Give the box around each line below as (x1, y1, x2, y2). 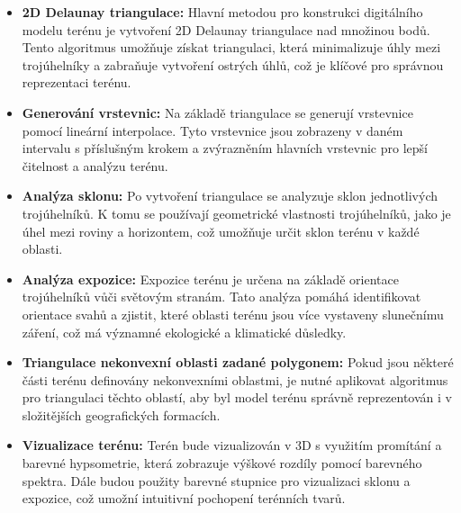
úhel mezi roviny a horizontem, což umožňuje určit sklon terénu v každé (22, 221, 420, 240)
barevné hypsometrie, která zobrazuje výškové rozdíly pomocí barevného (22, 454, 422, 472)
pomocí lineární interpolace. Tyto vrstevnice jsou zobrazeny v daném (22, 121, 403, 139)
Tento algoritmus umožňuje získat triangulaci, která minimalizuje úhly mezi (22, 38, 441, 57)
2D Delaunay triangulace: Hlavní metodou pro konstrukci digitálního (22, 3, 423, 21)
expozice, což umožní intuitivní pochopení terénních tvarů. (22, 489, 346, 508)
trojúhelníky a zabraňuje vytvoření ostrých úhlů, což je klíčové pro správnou (22, 55, 444, 74)
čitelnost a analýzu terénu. (22, 156, 168, 175)
